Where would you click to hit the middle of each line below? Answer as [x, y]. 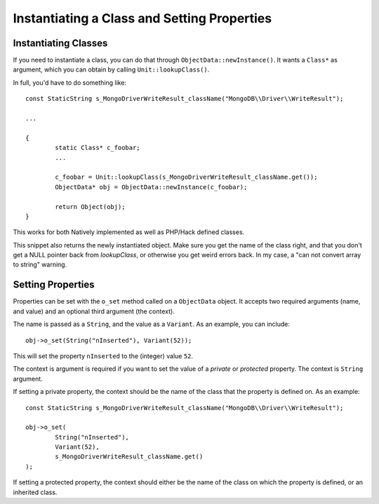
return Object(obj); [90, 206]
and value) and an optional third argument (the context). [94, 311]
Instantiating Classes [60, 43]
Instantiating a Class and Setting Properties [142, 18]
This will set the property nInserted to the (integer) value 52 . [103, 356]
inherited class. [35, 492]
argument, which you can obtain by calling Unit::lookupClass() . [111, 69]
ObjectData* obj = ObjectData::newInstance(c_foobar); [151, 187]
